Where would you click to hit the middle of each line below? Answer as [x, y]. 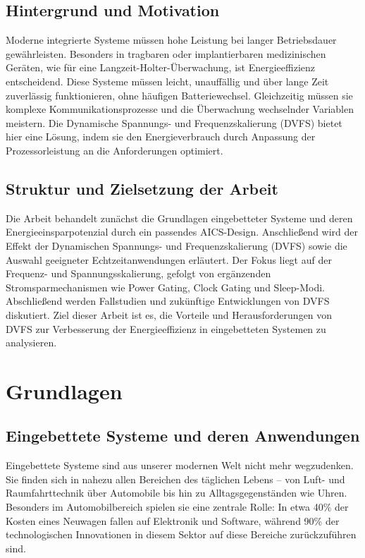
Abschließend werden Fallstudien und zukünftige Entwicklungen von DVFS [168, 301]
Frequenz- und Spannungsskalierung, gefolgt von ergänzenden [138, 273]
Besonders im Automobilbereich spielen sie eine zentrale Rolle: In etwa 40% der [177, 507]
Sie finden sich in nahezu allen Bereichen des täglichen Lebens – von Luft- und [175, 479]
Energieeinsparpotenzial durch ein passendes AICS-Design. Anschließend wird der [182, 232]
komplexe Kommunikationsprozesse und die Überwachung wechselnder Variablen [180, 109]
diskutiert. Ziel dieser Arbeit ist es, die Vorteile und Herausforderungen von [169, 314]
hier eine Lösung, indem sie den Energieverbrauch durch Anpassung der [161, 137]
